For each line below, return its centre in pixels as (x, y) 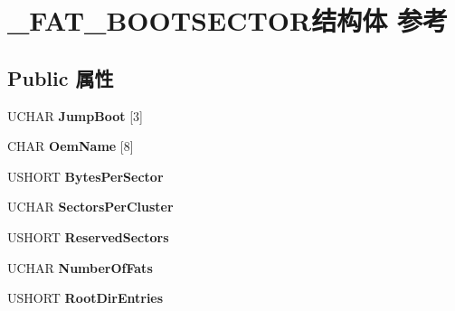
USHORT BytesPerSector (85, 176)
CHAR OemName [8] (71, 146)
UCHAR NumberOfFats (80, 267)
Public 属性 (61, 77)
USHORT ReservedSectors (88, 236)
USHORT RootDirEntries (85, 298)
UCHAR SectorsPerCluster (90, 207)
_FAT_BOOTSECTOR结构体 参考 (227, 20)
